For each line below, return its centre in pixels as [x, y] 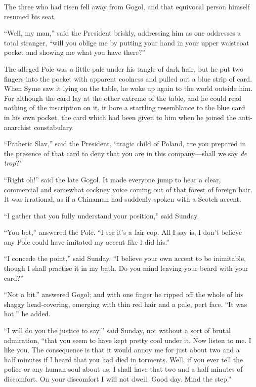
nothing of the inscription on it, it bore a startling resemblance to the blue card [125, 107]
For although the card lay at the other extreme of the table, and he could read [123, 98]
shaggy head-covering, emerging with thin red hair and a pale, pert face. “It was [126, 304]
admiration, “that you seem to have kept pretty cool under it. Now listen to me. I [128, 340]
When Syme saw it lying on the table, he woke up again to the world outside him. [128, 88]
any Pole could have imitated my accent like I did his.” [87, 241]
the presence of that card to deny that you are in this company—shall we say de [126, 153]
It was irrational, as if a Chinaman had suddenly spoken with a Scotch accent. [123, 199]
